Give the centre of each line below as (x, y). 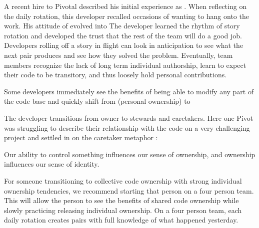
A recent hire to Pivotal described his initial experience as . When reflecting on (125, 6)
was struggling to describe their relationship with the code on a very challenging (127, 127)
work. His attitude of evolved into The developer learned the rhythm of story (122, 26)
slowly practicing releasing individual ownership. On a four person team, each (123, 210)
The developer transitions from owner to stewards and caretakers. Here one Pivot (129, 117)
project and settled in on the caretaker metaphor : (81, 137)
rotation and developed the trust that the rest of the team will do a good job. (123, 35)
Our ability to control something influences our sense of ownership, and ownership (130, 154)
